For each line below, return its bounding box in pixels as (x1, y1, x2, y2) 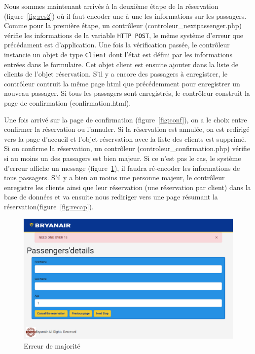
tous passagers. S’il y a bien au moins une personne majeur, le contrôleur (4, 172, 225, 183)
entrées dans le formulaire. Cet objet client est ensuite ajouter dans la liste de (4, 59, 239, 69)
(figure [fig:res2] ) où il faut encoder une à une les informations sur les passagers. (4, 10, 247, 21)
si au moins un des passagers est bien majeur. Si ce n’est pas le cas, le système (4, 153, 241, 163)
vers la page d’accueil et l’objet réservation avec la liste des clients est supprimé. (4, 133, 247, 144)
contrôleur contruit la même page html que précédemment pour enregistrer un (4, 78, 240, 88)
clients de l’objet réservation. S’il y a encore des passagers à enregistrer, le (4, 69, 228, 79)
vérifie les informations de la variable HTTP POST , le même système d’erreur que (4, 30, 243, 40)
